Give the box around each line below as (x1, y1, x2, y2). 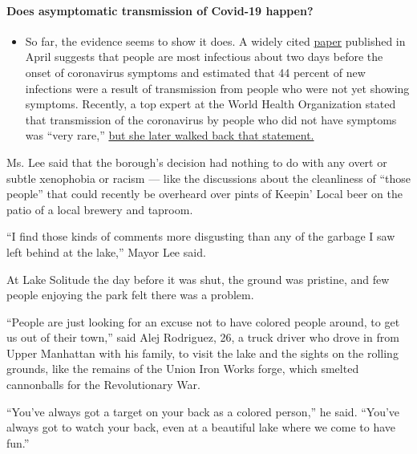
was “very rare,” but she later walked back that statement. (25, 127, 314, 144)
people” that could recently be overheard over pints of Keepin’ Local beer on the (6, 185, 403, 202)
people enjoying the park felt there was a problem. (6, 286, 254, 303)
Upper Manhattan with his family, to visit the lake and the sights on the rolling (6, 344, 399, 361)
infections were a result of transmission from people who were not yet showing (25, 79, 410, 96)
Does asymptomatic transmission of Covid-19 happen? (6, 2, 314, 18)
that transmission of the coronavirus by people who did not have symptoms (25, 111, 397, 128)
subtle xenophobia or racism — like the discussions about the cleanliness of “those (6, 169, 411, 186)
